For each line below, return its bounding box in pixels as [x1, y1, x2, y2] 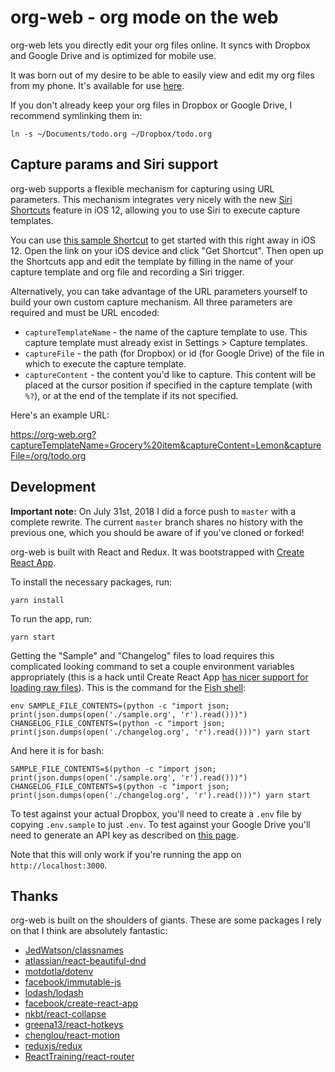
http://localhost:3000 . [10, 859, 108, 871]
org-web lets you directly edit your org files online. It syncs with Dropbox [10, 39, 311, 51]
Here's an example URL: [10, 409, 110, 421]
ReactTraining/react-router [24, 1051, 135, 1063]
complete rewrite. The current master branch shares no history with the [10, 516, 303, 528]
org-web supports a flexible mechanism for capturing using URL [10, 182, 275, 195]
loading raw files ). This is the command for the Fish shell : [10, 681, 247, 693]
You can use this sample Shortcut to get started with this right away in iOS [10, 234, 316, 246]
